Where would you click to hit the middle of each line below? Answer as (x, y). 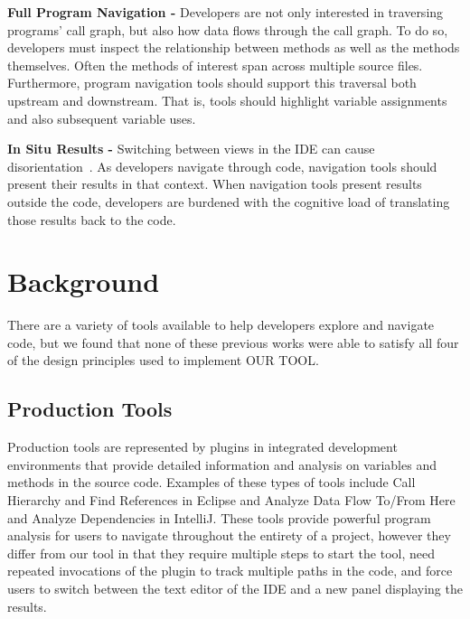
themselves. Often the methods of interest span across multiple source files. (215, 65)
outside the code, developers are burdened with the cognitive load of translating (229, 201)
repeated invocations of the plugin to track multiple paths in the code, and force (230, 571)
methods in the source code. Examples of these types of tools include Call (211, 482)
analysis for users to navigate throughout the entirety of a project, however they (229, 535)
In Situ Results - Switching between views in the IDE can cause (191, 149)
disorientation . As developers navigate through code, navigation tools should (222, 166)
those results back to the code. (92, 219)
